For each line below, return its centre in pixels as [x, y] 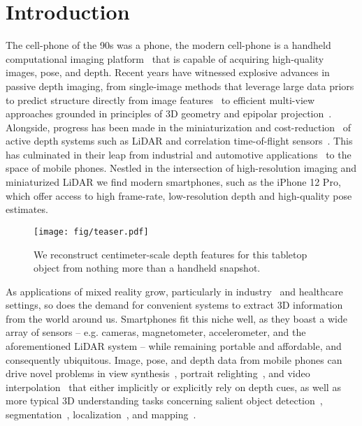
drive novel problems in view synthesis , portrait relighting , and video [158, 373]
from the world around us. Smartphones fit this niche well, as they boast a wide [176, 318]
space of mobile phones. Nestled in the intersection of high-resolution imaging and [181, 168]
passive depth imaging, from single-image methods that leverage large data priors [180, 86]
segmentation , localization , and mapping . [101, 414]
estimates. [27, 209]
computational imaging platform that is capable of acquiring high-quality [165, 58]
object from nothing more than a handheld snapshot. [147, 268]
